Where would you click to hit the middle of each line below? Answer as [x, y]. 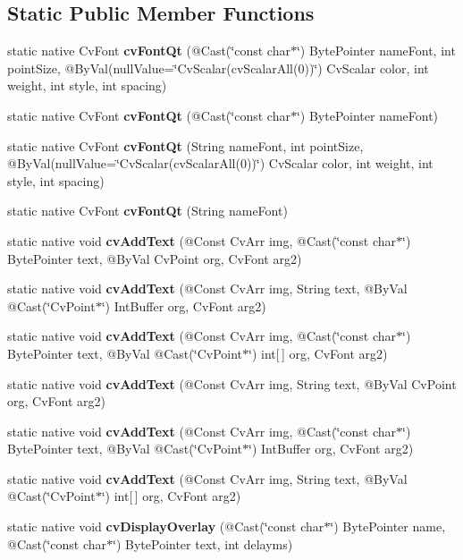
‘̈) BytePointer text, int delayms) [203, 543]
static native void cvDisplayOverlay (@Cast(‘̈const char [166, 526]
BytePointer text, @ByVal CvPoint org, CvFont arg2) [155, 258]
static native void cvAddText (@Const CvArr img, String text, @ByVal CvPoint [232, 383]
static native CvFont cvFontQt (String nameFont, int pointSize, [185, 145]
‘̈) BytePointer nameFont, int [376, 51]
